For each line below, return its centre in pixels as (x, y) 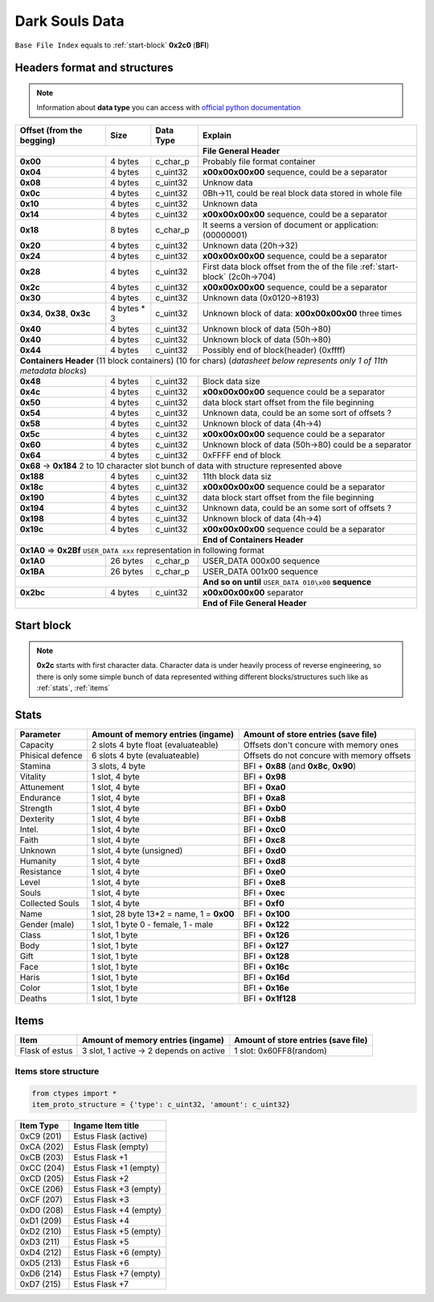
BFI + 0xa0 (264, 787)
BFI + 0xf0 (264, 903)
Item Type (39, 1125)
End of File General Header (254, 603)
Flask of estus (46, 1051)
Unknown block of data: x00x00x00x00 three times (302, 313)
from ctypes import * (74, 1093)
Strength (36, 808)
